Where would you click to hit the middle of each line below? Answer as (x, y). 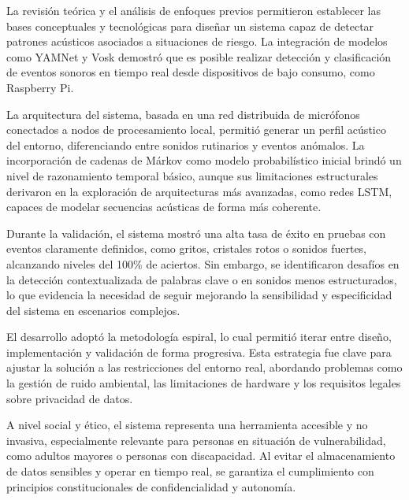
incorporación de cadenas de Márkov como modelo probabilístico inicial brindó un (204, 160)
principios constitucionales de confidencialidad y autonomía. (151, 486)
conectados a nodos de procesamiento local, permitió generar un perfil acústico (196, 130)
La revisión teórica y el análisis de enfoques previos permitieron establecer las (193, 10)
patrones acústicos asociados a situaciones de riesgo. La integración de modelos (197, 41)
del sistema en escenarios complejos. (93, 310)
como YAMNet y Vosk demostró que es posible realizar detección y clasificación (199, 56)
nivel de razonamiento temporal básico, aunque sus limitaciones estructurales (192, 175)
